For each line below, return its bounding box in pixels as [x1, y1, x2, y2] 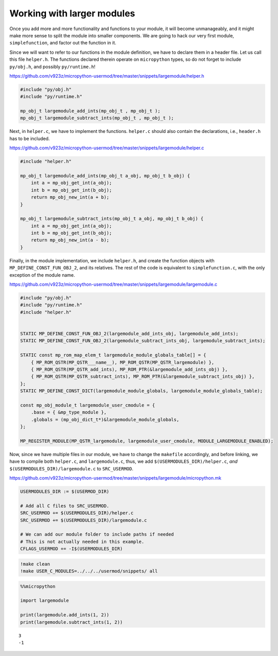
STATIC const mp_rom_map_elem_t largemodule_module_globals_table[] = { [20, 352, 206, 358]
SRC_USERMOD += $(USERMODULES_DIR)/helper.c [20, 510, 134, 516]
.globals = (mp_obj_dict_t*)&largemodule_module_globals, [31, 417, 179, 422]
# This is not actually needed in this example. [20, 538, 145, 545]
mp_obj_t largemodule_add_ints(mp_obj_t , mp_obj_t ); [20, 108, 160, 114]
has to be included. [9, 135, 50, 142]
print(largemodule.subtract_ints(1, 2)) [20, 619, 123, 625]
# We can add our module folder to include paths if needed [20, 532, 174, 537]
